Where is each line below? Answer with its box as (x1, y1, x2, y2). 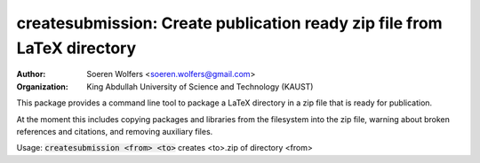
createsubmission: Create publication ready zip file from (16, 13, 444, 33)
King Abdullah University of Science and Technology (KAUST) (86, 81, 314, 92)
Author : (16, 69, 46, 80)
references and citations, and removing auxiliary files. (16, 126, 213, 136)
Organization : (16, 81, 68, 92)
